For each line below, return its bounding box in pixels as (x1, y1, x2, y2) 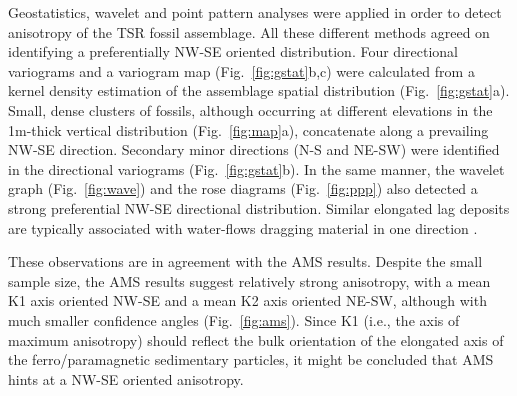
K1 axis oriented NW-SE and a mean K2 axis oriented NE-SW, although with (8, 290, 487, 311)
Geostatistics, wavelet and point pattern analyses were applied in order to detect (8, 2, 502, 22)
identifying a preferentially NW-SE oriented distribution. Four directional (8, 41, 458, 62)
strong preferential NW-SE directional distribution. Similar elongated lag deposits (8, 197, 510, 218)
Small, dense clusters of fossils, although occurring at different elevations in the (8, 99, 493, 120)
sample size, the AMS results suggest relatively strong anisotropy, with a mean (8, 270, 491, 291)
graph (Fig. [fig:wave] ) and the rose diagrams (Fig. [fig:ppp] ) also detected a (8, 178, 478, 199)
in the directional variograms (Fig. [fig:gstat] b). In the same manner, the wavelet (8, 158, 505, 179)
